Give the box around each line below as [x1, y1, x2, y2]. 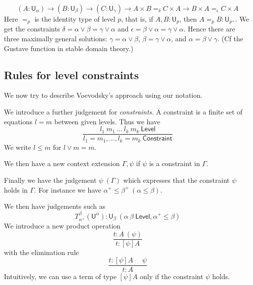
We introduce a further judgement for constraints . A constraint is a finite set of [4, 107, 243, 117]
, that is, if [121, 14, 153, 24]
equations [4, 116, 33, 126]
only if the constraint [140, 271, 203, 282]
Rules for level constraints [4, 67, 139, 82]
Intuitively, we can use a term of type [4, 271, 117, 282]
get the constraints [4, 24, 60, 34]
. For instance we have [34, 184, 102, 195]
